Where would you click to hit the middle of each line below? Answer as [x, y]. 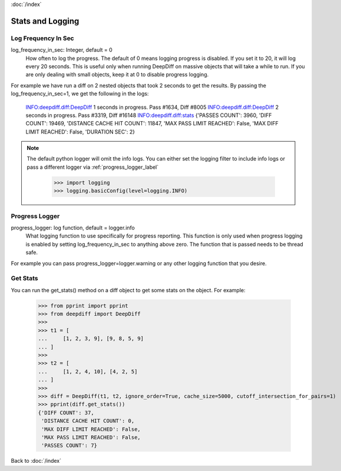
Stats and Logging [45, 21]
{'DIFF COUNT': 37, [66, 412]
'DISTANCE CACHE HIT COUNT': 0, [88, 421]
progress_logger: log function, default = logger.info [73, 228]
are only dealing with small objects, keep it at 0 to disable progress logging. [117, 75]
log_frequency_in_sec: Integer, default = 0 [62, 50]
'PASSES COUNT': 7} [69, 446]
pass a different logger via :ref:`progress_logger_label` [93, 167]
